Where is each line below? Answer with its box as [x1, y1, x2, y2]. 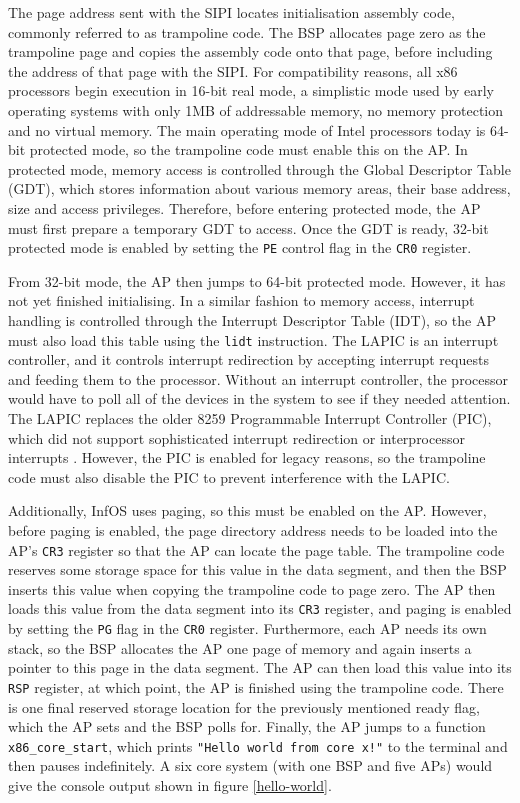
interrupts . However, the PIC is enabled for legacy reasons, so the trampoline [8, 447, 486, 468]
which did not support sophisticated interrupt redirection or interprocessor [8, 427, 465, 448]
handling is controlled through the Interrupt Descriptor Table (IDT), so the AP [8, 309, 496, 330]
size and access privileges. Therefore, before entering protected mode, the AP [8, 197, 481, 218]
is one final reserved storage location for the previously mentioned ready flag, [8, 696, 480, 717]
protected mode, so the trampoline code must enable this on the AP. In [29, 139, 468, 160]
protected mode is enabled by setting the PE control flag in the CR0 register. [8, 237, 472, 258]
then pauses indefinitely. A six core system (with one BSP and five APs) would [8, 755, 493, 776]
